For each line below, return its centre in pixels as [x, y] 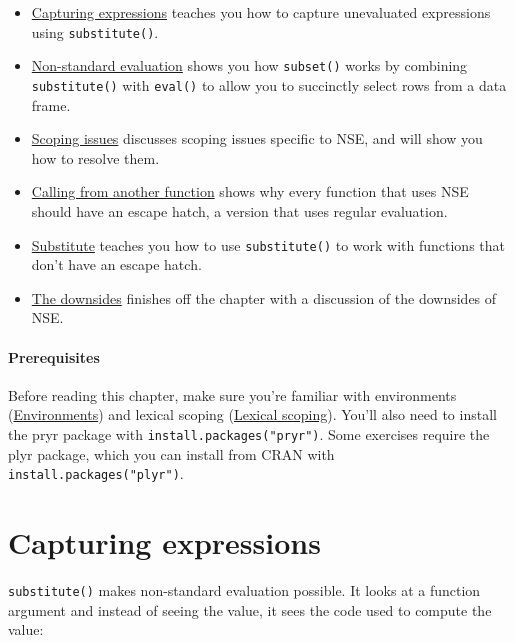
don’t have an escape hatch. [116, 264]
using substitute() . [95, 31]
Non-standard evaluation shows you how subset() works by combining [249, 65]
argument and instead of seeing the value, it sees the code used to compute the [250, 609]
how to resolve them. [95, 157]
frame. [51, 104]
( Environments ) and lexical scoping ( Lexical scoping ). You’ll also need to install [252, 414]
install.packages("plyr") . [96, 473]
